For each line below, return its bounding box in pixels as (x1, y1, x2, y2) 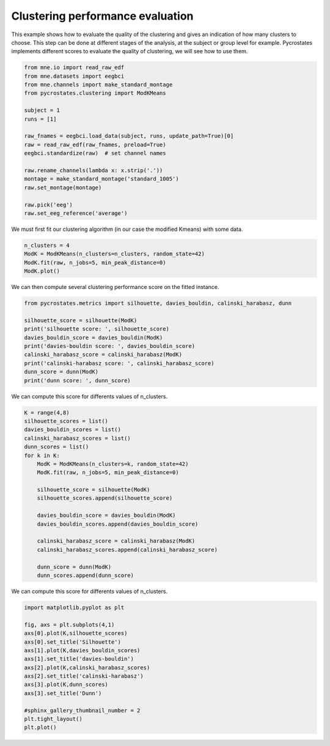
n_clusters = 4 (24, 242, 70, 249)
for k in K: (24, 452, 61, 459)
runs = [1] (24, 115, 57, 122)
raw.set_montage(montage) (24, 184, 102, 191)
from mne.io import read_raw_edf (24, 64, 125, 71)
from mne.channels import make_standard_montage (24, 81, 173, 88)
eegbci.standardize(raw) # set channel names (24, 150, 166, 157)
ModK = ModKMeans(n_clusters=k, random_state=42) (37, 460, 189, 467)
